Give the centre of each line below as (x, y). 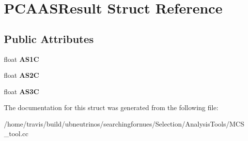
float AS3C (22, 91)
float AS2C (22, 75)
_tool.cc (16, 133)
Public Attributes (49, 38)
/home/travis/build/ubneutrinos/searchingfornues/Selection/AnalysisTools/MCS (124, 123)
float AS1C (22, 59)
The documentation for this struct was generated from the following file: (111, 107)
